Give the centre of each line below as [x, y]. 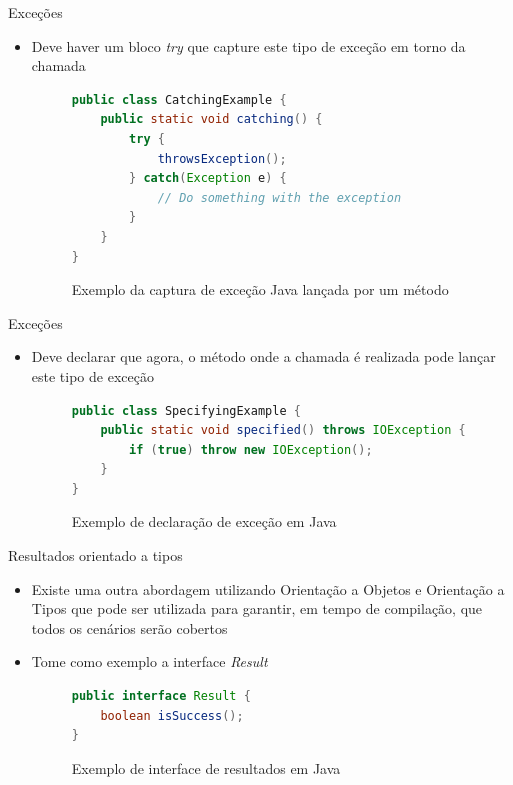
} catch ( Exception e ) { [208, 178]
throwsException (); [222, 158]
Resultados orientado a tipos [95, 555]
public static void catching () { [211, 119]
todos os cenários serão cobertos [129, 627]
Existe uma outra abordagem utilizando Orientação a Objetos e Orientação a [268, 588]
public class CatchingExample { [179, 99]
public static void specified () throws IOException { [283, 430]
